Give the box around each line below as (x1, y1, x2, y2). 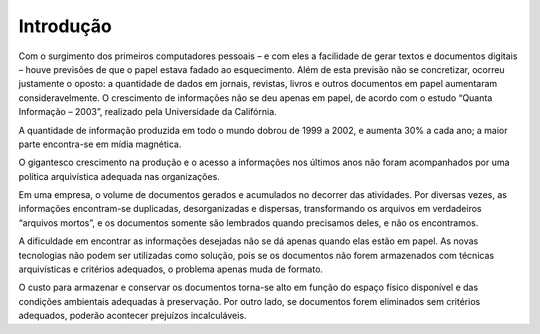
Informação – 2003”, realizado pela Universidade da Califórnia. (18, 106, 277, 118)
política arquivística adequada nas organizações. (18, 170, 220, 182)
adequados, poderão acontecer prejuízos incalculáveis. (18, 310, 247, 322)
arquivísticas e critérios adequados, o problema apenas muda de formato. (18, 263, 324, 275)
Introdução (18, 15, 112, 37)
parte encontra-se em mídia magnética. (18, 138, 182, 150)
